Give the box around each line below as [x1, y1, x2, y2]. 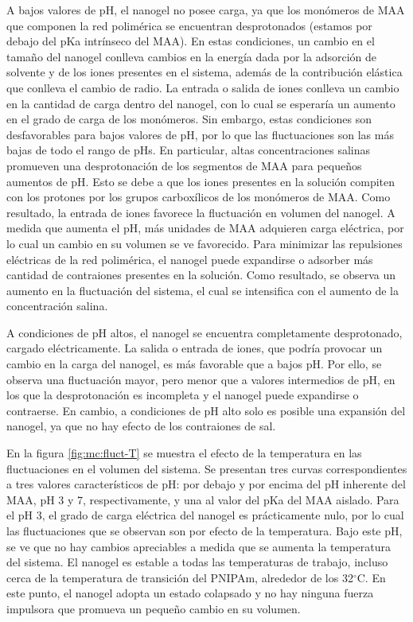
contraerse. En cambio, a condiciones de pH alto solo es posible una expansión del [6, 402, 406, 418]
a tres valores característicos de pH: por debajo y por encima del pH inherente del [6, 476, 406, 492]
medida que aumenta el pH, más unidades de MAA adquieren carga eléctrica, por [6, 220, 404, 236]
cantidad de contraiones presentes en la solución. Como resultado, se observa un [6, 266, 396, 283]
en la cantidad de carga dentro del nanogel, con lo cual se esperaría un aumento [6, 95, 395, 111]
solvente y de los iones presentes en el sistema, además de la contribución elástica [6, 64, 403, 80]
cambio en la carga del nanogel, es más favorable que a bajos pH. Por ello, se [6, 356, 382, 372]
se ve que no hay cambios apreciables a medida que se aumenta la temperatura [6, 538, 391, 554]
